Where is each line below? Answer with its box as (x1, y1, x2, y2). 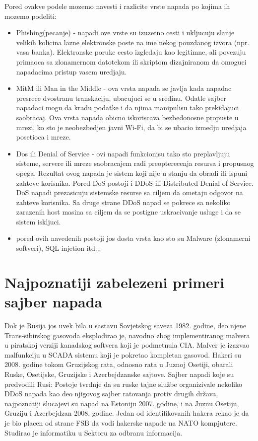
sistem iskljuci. (16, 216, 61, 226)
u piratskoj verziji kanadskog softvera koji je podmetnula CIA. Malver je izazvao (4, 340, 250, 350)
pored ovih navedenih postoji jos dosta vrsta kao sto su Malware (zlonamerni (16, 233, 251, 243)
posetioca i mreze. (16, 132, 71, 142)
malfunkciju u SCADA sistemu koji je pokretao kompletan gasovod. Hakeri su (4, 349, 241, 360)
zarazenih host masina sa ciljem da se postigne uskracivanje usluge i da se (16, 207, 241, 217)
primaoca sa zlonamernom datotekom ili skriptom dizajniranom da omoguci (16, 56, 247, 67)
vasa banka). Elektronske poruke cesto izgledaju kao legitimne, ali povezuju (16, 47, 246, 57)
